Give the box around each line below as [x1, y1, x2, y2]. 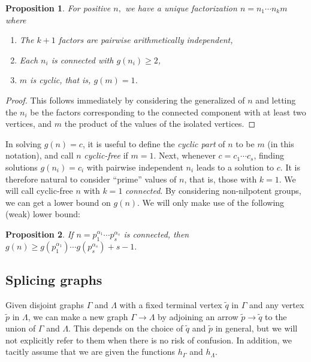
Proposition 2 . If [5, 227, 74, 240]
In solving [5, 137, 41, 150]
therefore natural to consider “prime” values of [5, 172, 177, 185]
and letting [255, 93, 296, 106]
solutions [5, 160, 38, 173]
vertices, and [5, 117, 52, 130]
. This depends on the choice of [68, 322, 183, 334]
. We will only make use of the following [137, 196, 285, 208]
